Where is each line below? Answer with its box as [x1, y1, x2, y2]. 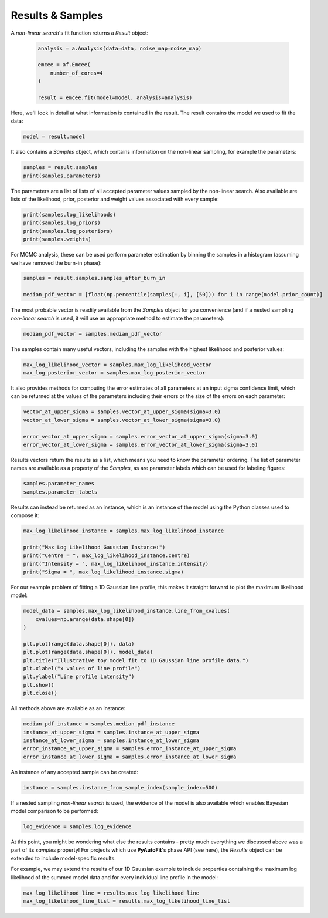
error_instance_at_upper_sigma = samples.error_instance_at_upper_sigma [23, 745, 237, 752]
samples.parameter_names [23, 480, 95, 487]
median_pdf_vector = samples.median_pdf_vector [23, 330, 162, 337]
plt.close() [23, 690, 58, 697]
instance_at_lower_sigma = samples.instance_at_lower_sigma [23, 737, 200, 744]
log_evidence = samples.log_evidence [23, 824, 132, 830]
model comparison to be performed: [11, 808, 99, 815]
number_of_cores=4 [50, 69, 103, 76]
